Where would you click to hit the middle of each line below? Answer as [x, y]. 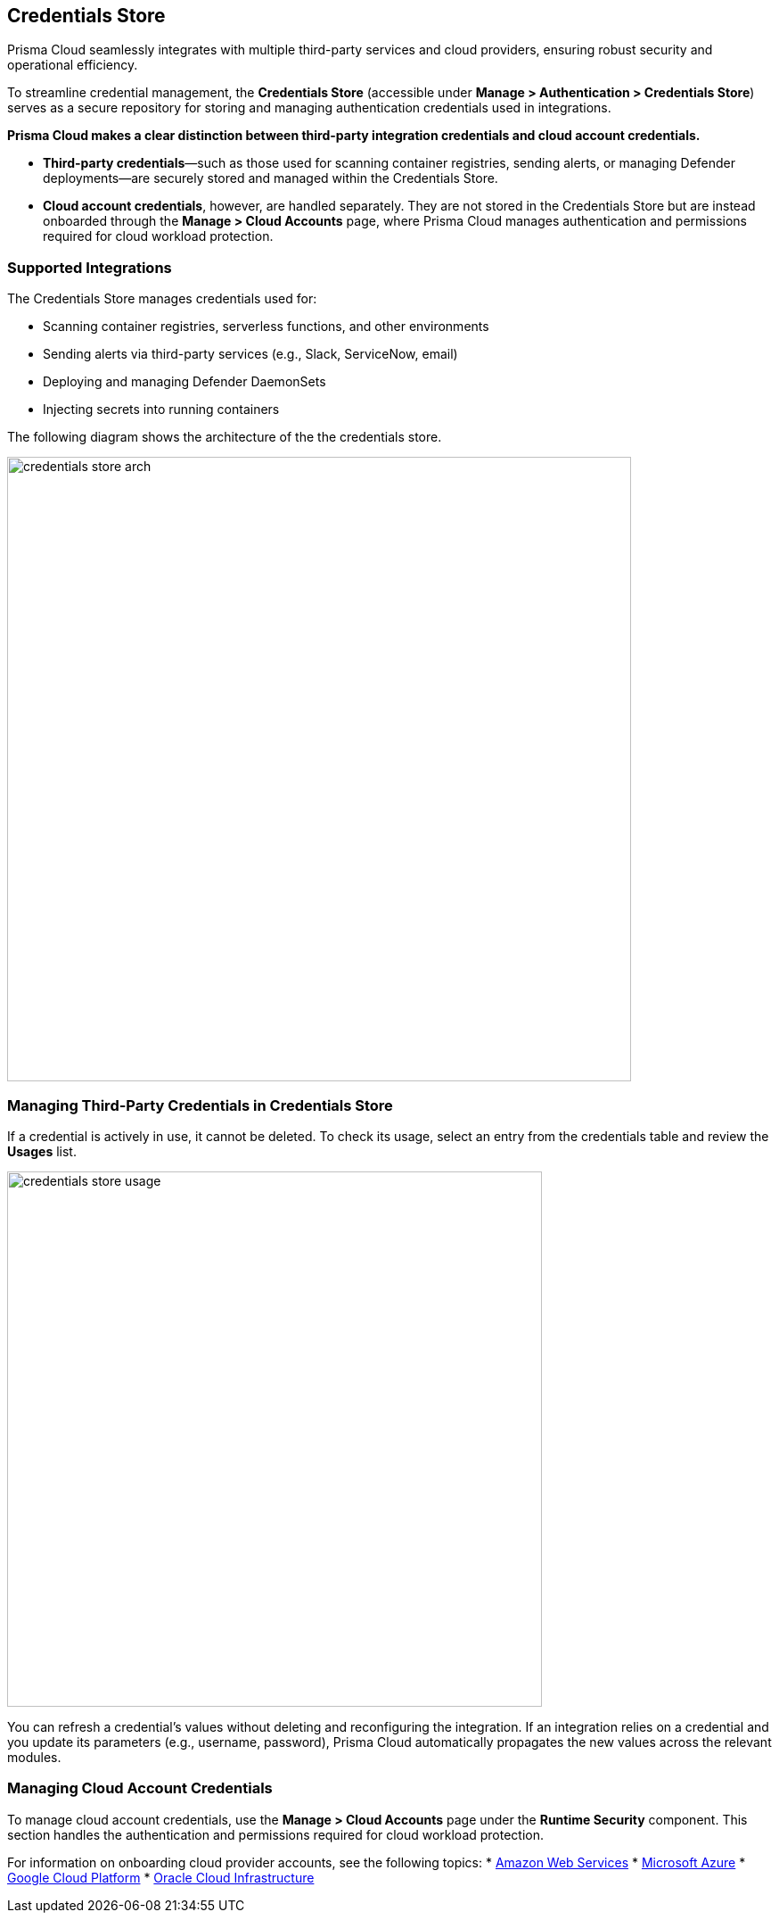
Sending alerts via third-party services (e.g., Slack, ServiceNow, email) [250, 354]
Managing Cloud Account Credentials [140, 1788]
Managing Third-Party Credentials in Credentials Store [200, 1105]
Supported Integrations [90, 267]
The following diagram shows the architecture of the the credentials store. [225, 437]
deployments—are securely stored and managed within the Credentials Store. [271, 178]
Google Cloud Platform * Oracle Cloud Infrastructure [161, 1877]
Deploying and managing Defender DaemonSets [184, 382]
